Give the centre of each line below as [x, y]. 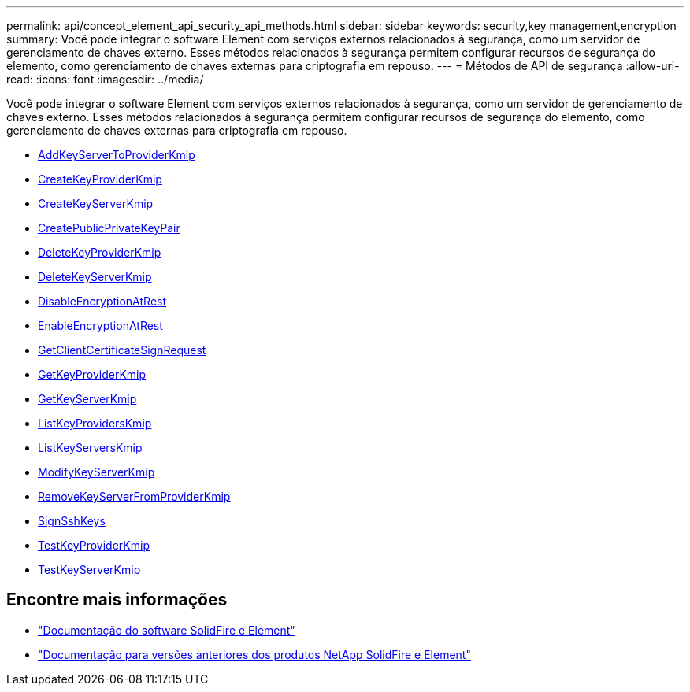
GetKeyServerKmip [87, 399]
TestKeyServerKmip [89, 570]
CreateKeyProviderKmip [100, 179]
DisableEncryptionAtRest [102, 301]
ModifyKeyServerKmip [96, 472]
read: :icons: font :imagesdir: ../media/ [105, 79]
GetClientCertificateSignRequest [122, 350]
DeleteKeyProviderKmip [100, 252]
